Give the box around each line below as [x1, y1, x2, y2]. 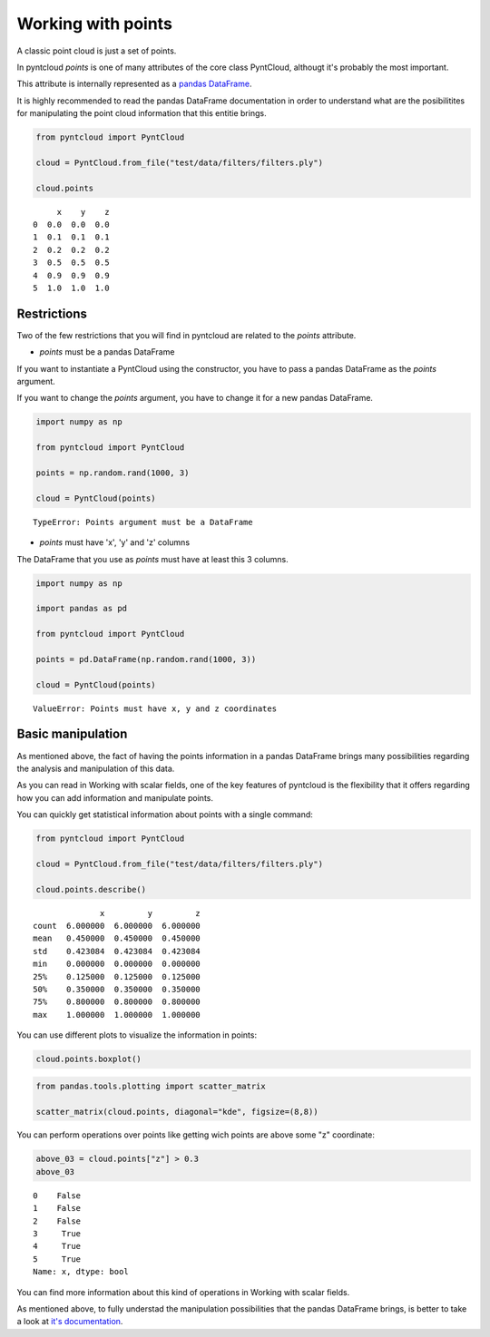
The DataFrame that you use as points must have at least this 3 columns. [16, 553, 289, 564]
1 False [33, 1203, 82, 1214]
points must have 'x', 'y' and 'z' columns [39, 537, 191, 548]
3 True [33, 1229, 82, 1239]
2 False [33, 1215, 82, 1226]
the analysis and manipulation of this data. [16, 763, 175, 774]
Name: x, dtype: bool [33, 1266, 129, 1277]
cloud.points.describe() [35, 884, 147, 894]
